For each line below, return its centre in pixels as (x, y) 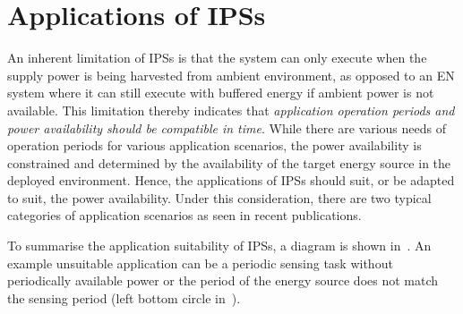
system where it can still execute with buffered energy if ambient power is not (221, 93)
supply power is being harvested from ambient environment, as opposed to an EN (231, 75)
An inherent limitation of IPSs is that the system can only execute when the (217, 58)
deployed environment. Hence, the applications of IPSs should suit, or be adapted (231, 180)
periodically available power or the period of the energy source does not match (223, 280)
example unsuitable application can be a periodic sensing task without (200, 263)
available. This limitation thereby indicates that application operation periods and (231, 110)
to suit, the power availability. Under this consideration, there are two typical (219, 197)
